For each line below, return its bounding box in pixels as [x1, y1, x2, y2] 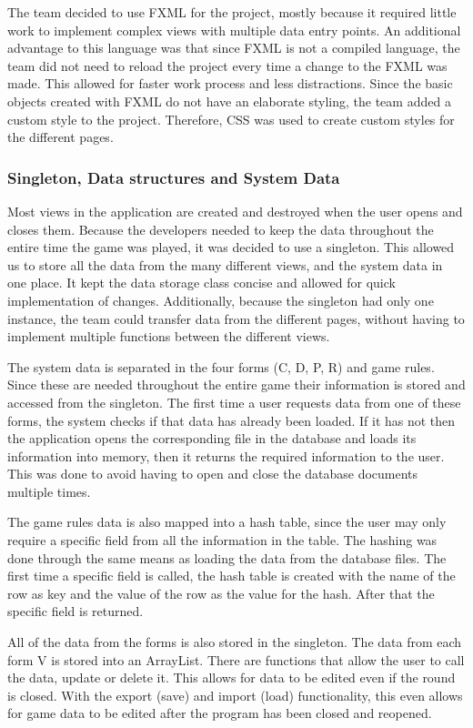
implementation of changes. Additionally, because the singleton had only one [7, 290, 434, 309]
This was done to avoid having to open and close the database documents [7, 464, 418, 483]
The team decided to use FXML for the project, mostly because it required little [7, 3, 457, 21]
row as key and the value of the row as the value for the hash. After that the [7, 583, 435, 602]
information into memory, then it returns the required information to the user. [7, 446, 445, 465]
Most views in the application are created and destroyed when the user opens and [7, 201, 463, 220]
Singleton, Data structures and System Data [7, 166, 340, 188]
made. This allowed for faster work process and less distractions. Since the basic [7, 74, 453, 93]
